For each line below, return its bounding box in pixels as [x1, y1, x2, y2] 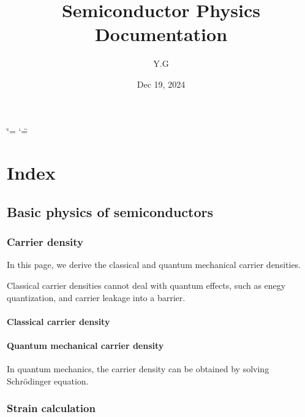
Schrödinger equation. [7, 374, 89, 387]
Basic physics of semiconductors [7, 202, 214, 221]
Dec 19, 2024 [137, 77, 186, 90]
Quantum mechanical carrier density [7, 339, 164, 352]
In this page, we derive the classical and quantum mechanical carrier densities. [7, 258, 301, 271]
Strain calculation [7, 400, 96, 416]
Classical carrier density [7, 315, 110, 327]
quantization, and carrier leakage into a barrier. [7, 291, 186, 304]
